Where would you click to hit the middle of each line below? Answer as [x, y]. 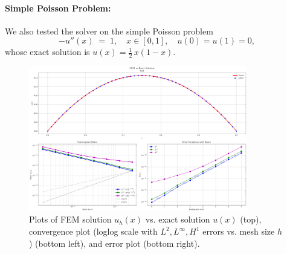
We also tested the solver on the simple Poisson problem [109, 31]
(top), [251, 219]
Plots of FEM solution [70, 219]
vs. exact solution [178, 219]
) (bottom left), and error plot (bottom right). [114, 243]
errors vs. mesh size [239, 231]
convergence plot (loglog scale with [93, 231]
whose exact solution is [47, 52]
